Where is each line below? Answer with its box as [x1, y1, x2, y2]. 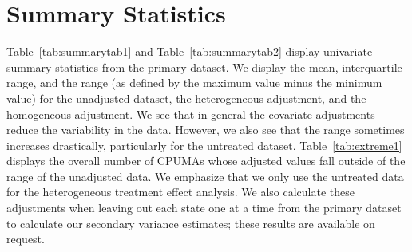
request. [6, 230, 45, 247]
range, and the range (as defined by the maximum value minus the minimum [6, 74, 382, 91]
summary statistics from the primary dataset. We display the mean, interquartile [6, 58, 402, 75]
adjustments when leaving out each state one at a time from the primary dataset [6, 199, 402, 216]
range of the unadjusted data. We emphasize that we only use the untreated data [6, 167, 404, 184]
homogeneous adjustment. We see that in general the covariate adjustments [6, 105, 375, 122]
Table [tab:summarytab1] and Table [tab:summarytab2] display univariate [6, 43, 373, 60]
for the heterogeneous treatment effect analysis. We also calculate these [6, 183, 355, 200]
